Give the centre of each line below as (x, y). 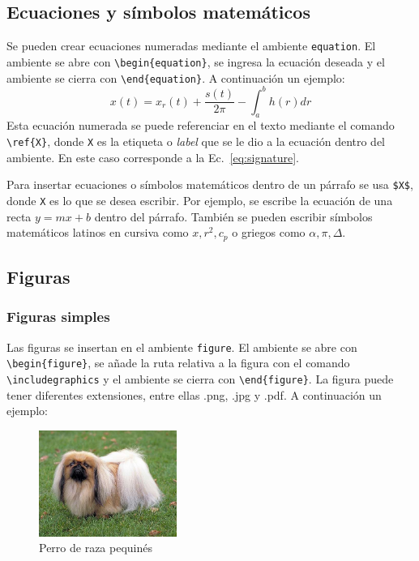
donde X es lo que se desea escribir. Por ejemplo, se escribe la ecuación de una (200, 200)
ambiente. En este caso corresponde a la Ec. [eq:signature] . (153, 157)
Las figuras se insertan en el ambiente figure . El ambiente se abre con (182, 347)
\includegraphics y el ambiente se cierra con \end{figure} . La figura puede (200, 378)
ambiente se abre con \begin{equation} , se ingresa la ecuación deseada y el (196, 61)
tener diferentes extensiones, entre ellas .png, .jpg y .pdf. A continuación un (194, 394)
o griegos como (269, 232)
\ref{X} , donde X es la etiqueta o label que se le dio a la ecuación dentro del (196, 141)
